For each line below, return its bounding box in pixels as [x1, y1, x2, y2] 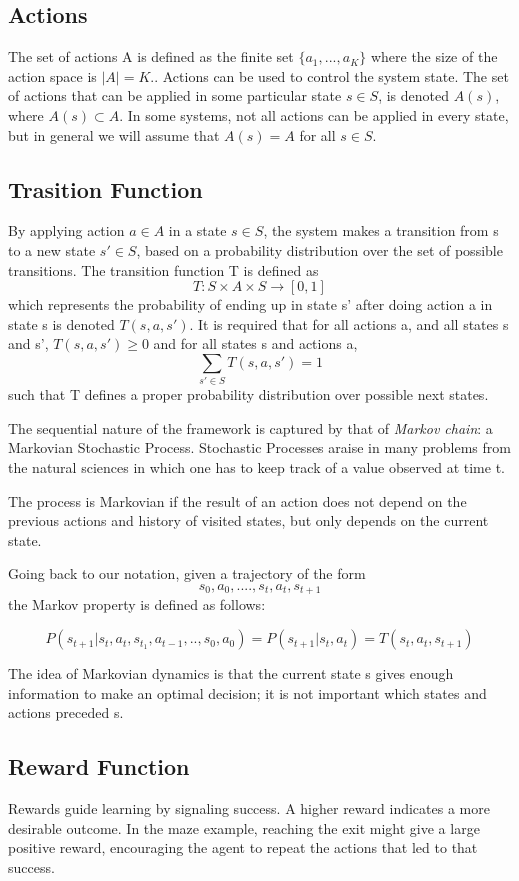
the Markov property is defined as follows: [8, 594, 266, 615]
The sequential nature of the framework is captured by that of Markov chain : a [8, 417, 493, 438]
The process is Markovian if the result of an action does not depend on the [8, 490, 467, 511]
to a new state [8, 239, 96, 260]
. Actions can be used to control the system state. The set [154, 65, 509, 86]
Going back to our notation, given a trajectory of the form [8, 563, 366, 584]
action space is [8, 65, 97, 86]
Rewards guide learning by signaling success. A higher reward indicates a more [8, 798, 490, 819]
